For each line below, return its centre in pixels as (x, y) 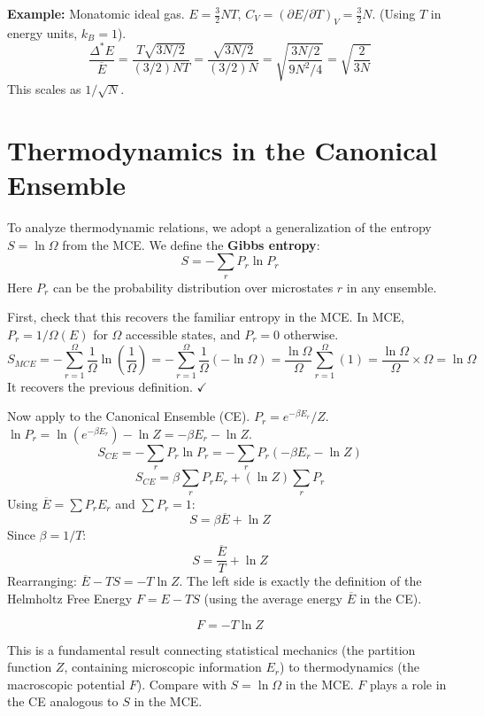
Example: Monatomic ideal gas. (96, 13)
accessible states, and (183, 334)
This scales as (44, 89)
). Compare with (181, 684)
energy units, (42, 32)
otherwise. (311, 334)
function (30, 667)
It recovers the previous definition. (100, 386)
